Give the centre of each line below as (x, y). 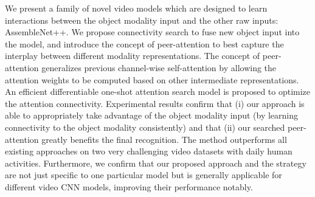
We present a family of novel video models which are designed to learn (136, 8)
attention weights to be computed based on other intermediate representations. (152, 79)
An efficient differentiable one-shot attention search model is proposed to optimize (158, 92)
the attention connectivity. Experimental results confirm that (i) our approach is (155, 103)
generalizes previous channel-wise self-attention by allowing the (159, 67)
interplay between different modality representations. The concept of (133, 56)
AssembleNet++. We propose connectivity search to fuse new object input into (152, 32)
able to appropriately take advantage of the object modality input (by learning (152, 115)
